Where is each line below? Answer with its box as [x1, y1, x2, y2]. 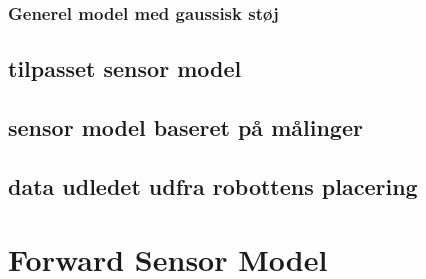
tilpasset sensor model [8, 53, 242, 84]
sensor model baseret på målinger [8, 112, 363, 143]
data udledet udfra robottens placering [8, 170, 418, 201]
